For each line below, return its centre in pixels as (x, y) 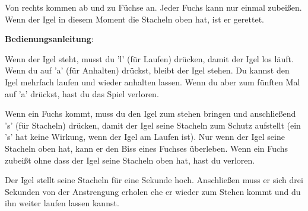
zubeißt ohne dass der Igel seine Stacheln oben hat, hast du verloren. (130, 160)
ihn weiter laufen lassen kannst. (62, 203)
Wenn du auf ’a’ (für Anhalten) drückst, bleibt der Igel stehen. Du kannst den (147, 70)
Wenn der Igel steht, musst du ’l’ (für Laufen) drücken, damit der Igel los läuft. (149, 58)
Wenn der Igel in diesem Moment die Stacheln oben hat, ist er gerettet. (134, 19)
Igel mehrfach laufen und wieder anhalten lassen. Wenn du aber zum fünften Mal (153, 81)
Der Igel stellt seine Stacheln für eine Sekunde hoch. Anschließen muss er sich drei (154, 180)
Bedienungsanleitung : (49, 39)
